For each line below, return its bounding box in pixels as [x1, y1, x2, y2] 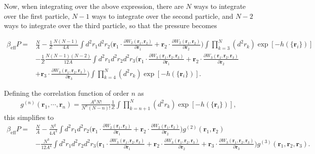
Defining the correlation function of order [4, 87, 129, 98]
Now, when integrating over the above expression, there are [4, 1, 184, 11]
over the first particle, [4, 10, 70, 21]
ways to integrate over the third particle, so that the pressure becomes [4, 20, 217, 31]
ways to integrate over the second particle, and [91, 10, 233, 21]
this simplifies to [4, 112, 54, 122]
